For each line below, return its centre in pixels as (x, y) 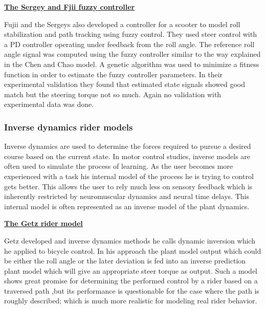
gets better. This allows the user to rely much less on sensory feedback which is (128, 186)
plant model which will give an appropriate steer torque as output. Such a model (131, 270)
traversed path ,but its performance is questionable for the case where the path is (132, 290)
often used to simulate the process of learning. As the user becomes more (119, 166)
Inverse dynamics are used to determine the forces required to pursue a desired (128, 146)
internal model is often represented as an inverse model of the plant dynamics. (127, 206)
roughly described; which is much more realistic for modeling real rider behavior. (131, 301)
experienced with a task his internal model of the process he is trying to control (129, 176)
